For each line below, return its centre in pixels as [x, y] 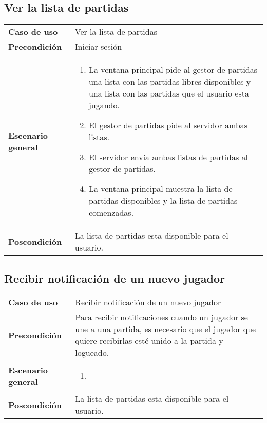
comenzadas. [111, 213]
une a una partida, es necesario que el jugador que [166, 329]
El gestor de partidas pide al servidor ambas [168, 125]
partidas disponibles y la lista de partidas [163, 201]
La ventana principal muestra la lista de [160, 189]
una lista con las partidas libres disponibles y [170, 82]
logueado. [92, 353]
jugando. [104, 105]
